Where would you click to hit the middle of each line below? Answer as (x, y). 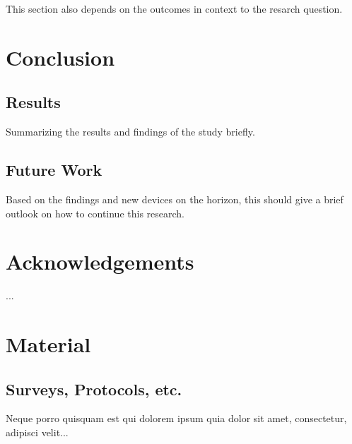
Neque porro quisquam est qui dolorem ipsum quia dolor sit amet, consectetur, (176, 418)
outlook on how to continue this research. (95, 213)
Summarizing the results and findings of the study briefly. (130, 132)
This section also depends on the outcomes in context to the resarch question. (174, 8)
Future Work (54, 170)
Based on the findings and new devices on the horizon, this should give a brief (175, 199)
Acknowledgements (100, 262)
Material (48, 344)
